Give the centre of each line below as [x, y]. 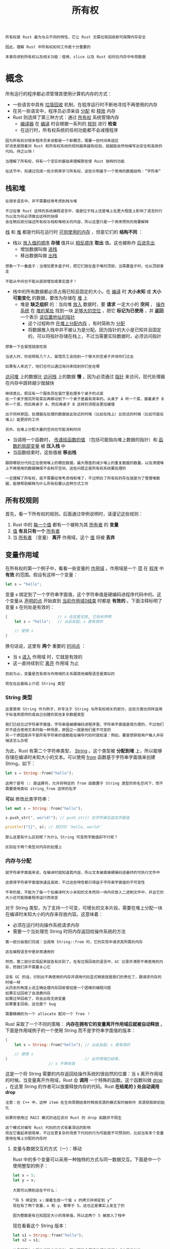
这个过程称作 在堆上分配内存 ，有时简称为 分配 [76, 323]
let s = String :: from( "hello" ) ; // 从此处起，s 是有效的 [72, 1045]
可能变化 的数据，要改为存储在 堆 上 [50, 298]
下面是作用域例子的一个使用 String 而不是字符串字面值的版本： [71, 1030]
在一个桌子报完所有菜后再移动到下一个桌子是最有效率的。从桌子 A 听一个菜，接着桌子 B [84, 399]
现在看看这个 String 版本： [40, 1226]
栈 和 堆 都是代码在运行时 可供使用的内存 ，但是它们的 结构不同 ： [74, 232]
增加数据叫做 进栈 [39, 249]
